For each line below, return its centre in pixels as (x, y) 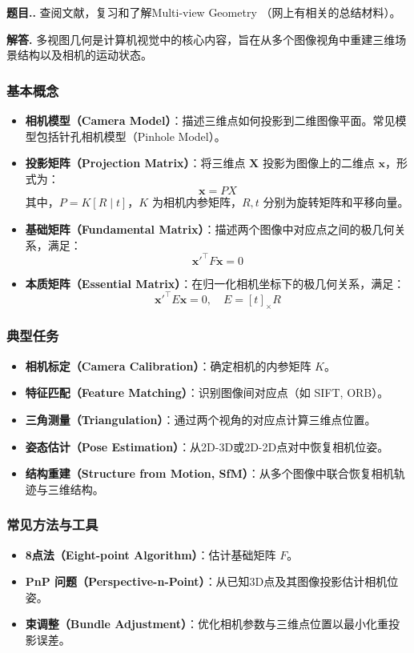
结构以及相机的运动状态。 (84, 55)
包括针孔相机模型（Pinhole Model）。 (131, 136)
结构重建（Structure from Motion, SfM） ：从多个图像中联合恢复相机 (209, 473)
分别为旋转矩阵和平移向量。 (336, 202)
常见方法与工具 (52, 525)
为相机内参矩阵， (197, 202)
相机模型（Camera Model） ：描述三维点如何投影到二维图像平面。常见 (210, 120)
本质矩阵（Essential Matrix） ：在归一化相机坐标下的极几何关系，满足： (215, 283)
